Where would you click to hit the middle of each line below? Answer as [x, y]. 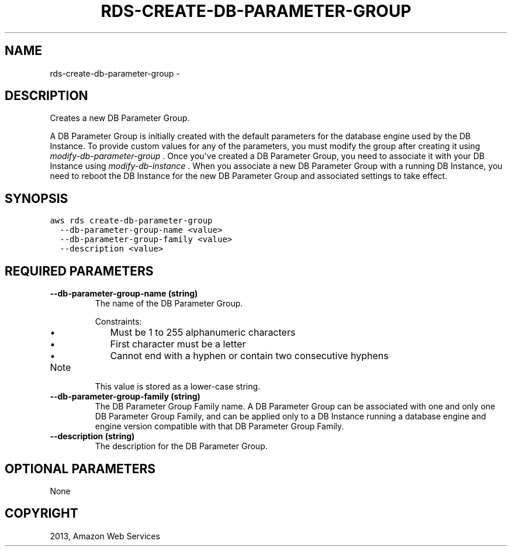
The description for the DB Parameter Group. [181, 446]
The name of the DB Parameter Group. [169, 304]
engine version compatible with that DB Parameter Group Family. [219, 426]
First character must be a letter [178, 344]
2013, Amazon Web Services [105, 536]
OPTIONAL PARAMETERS [80, 469]
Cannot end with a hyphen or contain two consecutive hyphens [249, 356]
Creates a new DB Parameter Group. [120, 118]
